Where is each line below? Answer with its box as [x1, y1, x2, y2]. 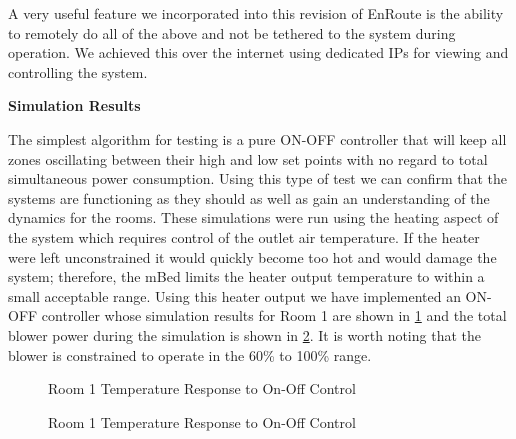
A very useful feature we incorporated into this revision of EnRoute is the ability [8, 3, 504, 23]
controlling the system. [8, 61, 148, 82]
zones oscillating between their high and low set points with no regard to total [8, 148, 488, 169]
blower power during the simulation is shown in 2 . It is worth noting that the [8, 324, 481, 345]
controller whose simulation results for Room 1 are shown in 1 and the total [41, 305, 507, 326]
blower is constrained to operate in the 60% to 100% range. [8, 344, 372, 365]
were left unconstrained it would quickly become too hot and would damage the [8, 246, 497, 267]
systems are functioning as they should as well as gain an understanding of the [8, 187, 490, 208]
